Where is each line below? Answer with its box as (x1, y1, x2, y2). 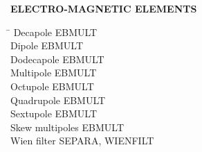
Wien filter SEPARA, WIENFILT (10, 133, 154, 148)
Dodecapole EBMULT (10, 51, 104, 66)
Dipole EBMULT (10, 38, 84, 53)
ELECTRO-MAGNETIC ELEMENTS (10, 1, 197, 15)
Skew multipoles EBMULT (10, 119, 124, 134)
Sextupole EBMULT (10, 106, 98, 121)
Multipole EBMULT (10, 65, 97, 80)
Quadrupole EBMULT (10, 92, 106, 107)
